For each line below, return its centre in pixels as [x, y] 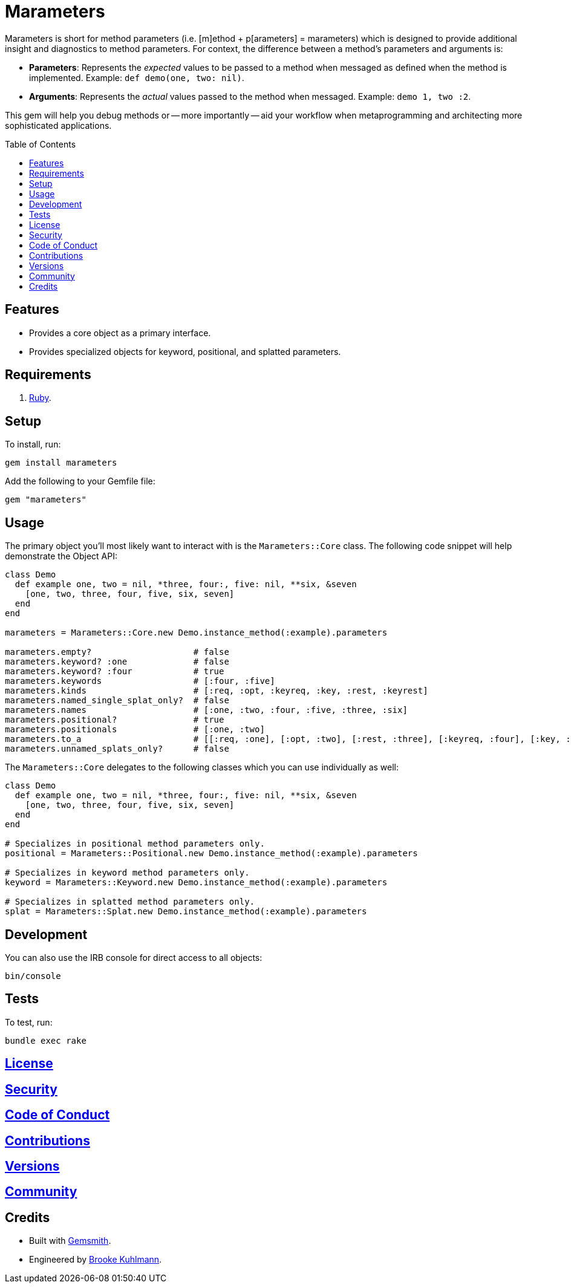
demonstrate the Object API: [61, 556]
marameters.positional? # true [115, 720]
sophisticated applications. [58, 125]
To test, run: [29, 1022]
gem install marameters [61, 463]
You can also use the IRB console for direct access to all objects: [134, 957]
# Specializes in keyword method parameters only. [127, 873]
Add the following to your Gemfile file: [80, 481]
